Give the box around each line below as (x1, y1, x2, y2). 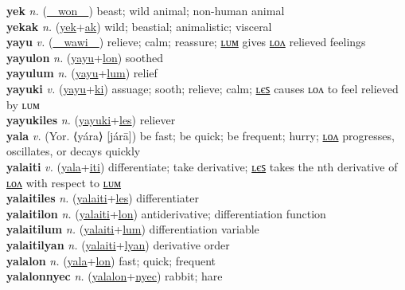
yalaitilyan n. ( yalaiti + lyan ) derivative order (6, 236, 230, 253)
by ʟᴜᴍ (6, 96, 40, 112)
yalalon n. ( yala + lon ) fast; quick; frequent (6, 252, 216, 268)
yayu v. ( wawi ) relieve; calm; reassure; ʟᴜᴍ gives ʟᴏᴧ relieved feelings (6, 33, 366, 50)
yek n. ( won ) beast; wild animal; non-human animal (6, 2, 285, 18)
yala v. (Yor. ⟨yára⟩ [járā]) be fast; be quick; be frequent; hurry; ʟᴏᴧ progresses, (6, 127, 395, 143)
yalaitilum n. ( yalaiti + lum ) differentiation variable (6, 221, 259, 237)
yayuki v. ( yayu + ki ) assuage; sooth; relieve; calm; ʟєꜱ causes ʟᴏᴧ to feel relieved (6, 80, 399, 96)
